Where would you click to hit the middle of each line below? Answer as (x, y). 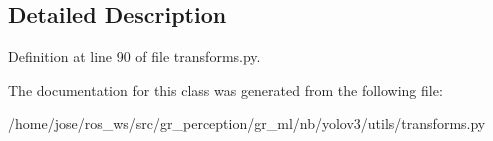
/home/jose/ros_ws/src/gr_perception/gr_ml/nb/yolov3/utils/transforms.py (247, 123)
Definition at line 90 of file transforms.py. (134, 56)
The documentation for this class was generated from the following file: (225, 89)
